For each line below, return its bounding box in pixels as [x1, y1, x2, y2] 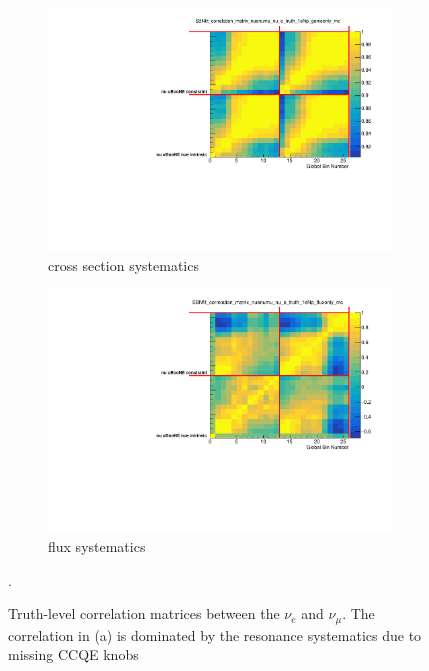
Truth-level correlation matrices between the [8, 603, 280, 624]
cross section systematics [48, 254, 199, 275]
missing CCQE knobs [8, 644, 139, 665]
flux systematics [48, 536, 146, 556]
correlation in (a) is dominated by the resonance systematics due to [8, 624, 422, 645]
